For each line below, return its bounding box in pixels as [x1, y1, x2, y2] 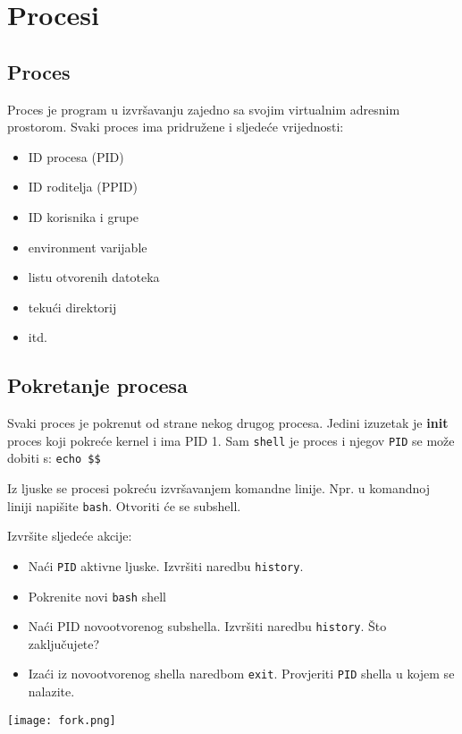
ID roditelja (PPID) [28, 177, 138, 196]
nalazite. [28, 682, 75, 701]
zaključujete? [28, 634, 100, 653]
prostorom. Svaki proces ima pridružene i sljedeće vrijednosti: [7, 117, 344, 136]
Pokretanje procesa [7, 371, 188, 399]
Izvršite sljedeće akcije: [7, 526, 132, 545]
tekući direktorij [28, 297, 117, 316]
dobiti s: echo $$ [7, 448, 101, 467]
